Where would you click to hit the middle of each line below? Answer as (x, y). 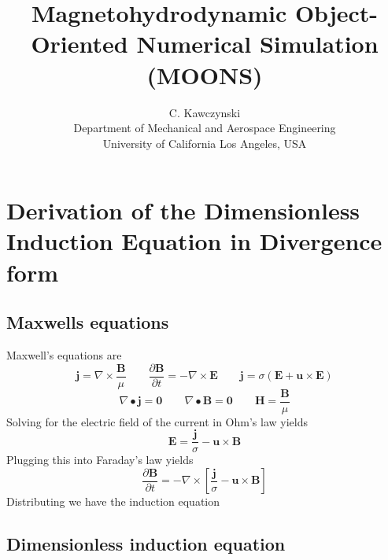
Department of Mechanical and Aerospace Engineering (205, 128)
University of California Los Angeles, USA (205, 143)
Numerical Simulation (257, 44)
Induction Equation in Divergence (194, 241)
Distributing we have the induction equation (113, 501)
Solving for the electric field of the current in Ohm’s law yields (157, 421)
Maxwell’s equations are (64, 355)
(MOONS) (205, 74)
